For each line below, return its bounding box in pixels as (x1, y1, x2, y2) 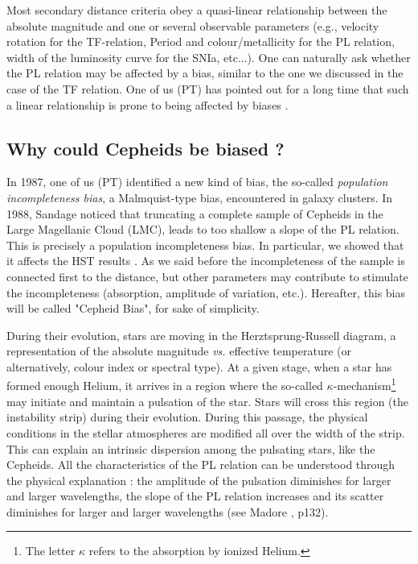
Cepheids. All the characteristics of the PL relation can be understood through (6, 456, 395, 473)
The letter (25, 542, 76, 559)
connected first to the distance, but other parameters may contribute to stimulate (6, 267, 408, 284)
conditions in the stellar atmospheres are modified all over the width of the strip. (6, 424, 405, 441)
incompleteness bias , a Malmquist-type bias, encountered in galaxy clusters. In (6, 189, 393, 205)
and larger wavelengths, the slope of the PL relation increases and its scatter (6, 487, 384, 504)
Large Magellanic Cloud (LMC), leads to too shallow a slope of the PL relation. (6, 221, 400, 238)
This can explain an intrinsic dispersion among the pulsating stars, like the (6, 440, 375, 457)
